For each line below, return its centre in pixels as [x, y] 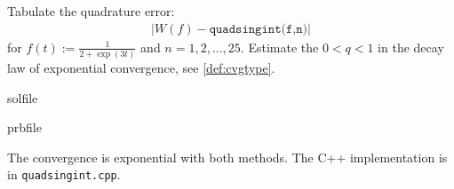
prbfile [24, 127]
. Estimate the [279, 47]
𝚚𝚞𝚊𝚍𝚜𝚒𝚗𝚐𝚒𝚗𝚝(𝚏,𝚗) [259, 29]
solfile [23, 97]
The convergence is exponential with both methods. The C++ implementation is [227, 157]
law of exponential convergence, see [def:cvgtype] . [141, 67]
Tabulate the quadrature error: [91, 11]
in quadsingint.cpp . [64, 174]
